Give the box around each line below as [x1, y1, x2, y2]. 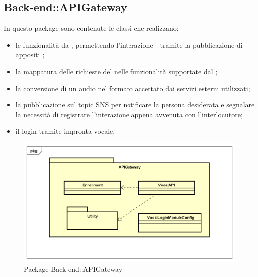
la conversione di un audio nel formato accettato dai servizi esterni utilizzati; [15, 83, 250, 93]
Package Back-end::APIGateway [24, 263, 123, 274]
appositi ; [15, 49, 45, 60]
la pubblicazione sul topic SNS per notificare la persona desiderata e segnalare [15, 99, 255, 110]
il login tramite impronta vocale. [15, 126, 115, 136]
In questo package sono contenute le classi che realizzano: [4, 23, 179, 33]
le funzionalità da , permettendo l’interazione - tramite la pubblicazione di [15, 39, 243, 50]
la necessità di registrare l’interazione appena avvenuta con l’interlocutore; [15, 109, 243, 119]
